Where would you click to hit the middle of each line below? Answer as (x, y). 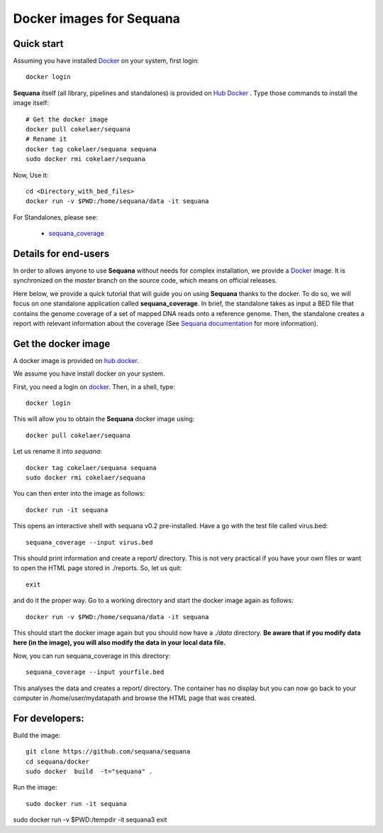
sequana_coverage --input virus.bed (89, 542)
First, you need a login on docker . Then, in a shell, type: (94, 386)
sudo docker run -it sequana (76, 804)
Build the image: (37, 735)
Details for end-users (61, 253)
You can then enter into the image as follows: (79, 494)
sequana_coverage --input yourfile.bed (95, 672)
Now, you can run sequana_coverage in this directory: (92, 655)
